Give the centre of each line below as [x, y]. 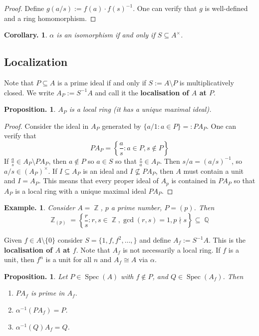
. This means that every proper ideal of [99, 180]
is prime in [48, 293]
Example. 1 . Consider [40, 207]
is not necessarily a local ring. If [172, 249]
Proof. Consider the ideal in [46, 126]
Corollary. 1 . [26, 35]
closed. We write [29, 92]
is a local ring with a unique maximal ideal [81, 190]
